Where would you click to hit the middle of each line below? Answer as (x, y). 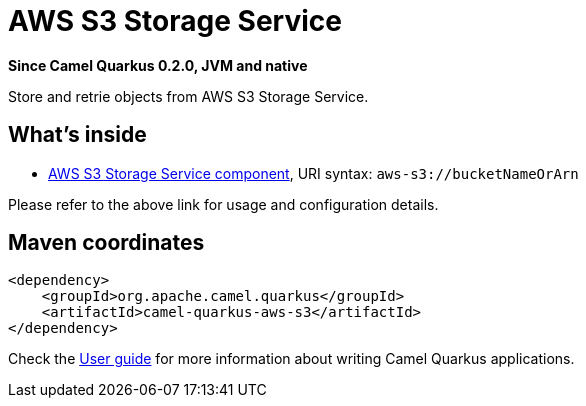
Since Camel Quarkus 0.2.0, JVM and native (158, 65)
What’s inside (77, 135)
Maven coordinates (106, 243)
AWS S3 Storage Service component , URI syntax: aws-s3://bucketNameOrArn (313, 173)
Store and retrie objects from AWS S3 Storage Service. (188, 96)
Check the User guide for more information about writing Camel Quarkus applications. (291, 359)
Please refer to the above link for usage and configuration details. (223, 204)
